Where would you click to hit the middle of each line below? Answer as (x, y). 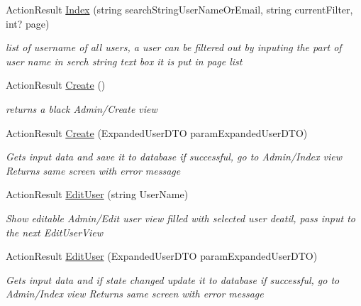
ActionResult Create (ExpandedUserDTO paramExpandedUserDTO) (157, 132)
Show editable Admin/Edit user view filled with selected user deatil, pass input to (180, 218)
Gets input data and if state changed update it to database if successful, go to (173, 279)
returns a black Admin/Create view (82, 108)
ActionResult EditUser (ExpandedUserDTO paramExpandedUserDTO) (162, 256)
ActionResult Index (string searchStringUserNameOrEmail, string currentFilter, (179, 9)
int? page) (28, 23)
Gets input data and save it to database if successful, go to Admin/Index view (174, 157)
